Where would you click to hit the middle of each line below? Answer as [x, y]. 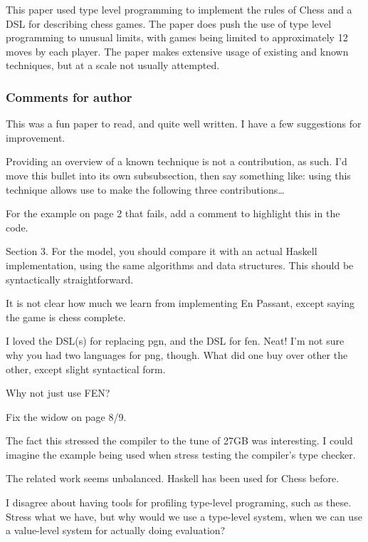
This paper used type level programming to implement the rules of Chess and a [179, 9]
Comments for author [69, 97]
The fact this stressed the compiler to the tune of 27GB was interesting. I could [179, 441]
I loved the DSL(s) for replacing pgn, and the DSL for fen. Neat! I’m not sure [175, 341]
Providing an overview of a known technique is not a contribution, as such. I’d [177, 161]
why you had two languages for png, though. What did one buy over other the [177, 354]
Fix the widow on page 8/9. [66, 416]
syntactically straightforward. [70, 279]
